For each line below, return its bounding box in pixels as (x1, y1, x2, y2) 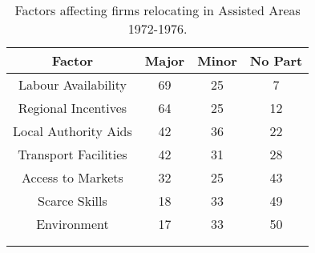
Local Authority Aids (13, 122, 132, 140)
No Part (249, 51, 303, 70)
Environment (36, 215, 109, 233)
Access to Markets (21, 168, 123, 187)
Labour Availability (18, 75, 127, 94)
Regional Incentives (18, 98, 127, 117)
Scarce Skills (38, 191, 107, 210)
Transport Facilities (18, 145, 127, 163)
